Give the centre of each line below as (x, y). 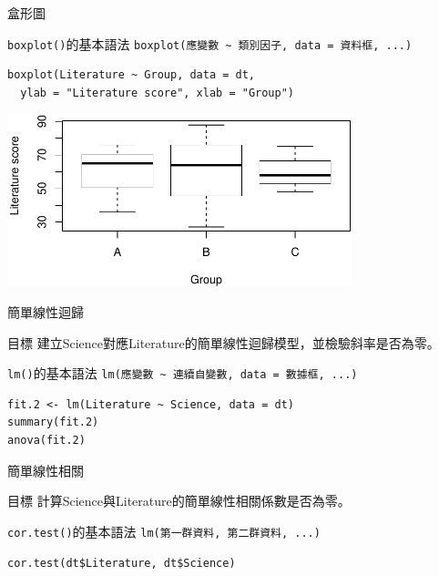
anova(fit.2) (46, 441)
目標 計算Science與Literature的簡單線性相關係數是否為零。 (179, 501)
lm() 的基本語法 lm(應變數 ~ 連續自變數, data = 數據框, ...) (183, 373)
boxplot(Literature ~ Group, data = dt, (132, 75)
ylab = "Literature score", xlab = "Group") (157, 93)
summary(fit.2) (53, 422)
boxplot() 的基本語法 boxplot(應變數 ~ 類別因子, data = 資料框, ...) (210, 43)
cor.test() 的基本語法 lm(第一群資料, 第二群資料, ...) (164, 531)
